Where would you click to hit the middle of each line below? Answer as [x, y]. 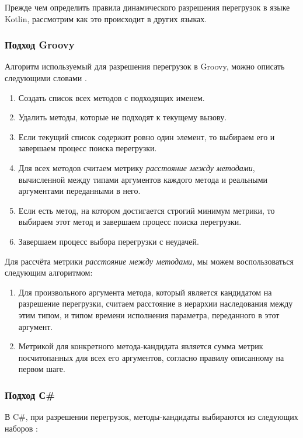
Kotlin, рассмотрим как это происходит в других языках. [106, 18]
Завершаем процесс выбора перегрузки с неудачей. [109, 241]
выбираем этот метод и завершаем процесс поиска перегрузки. [130, 222]
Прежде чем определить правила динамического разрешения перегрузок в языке [147, 7]
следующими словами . [46, 78]
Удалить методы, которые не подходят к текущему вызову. [123, 117]
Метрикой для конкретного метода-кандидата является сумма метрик [141, 346]
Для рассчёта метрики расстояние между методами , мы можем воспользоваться [149, 261]
